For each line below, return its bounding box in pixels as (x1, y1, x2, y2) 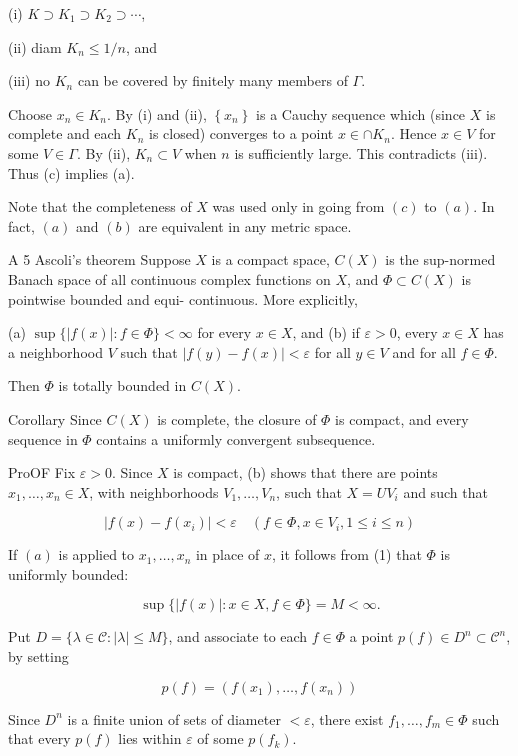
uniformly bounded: (8, 563, 129, 584)
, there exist (310, 708, 384, 729)
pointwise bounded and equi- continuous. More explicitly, (8, 288, 358, 309)
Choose (8, 103, 53, 124)
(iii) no (8, 70, 51, 91)
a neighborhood (8, 341, 103, 362)
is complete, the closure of (157, 408, 317, 429)
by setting (8, 646, 69, 667)
